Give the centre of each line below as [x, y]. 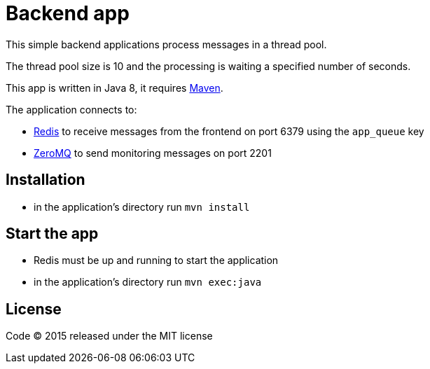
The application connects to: [71, 109]
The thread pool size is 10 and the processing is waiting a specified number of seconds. [208, 66]
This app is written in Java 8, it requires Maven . [115, 88]
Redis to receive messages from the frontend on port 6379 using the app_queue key [229, 131]
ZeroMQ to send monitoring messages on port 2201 [153, 153]
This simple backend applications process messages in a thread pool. [166, 44]
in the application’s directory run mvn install [142, 207]
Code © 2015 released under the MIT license [109, 336]
